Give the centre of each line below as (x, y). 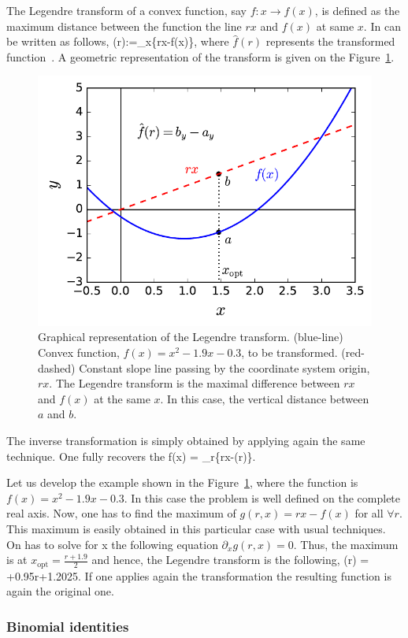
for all (369, 513)
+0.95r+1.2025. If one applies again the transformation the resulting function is (199, 575)
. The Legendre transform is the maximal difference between (195, 383)
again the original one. (60, 591)
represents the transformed (330, 41)
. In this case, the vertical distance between (265, 398)
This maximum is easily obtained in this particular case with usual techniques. (196, 528)
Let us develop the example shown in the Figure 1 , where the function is (182, 482)
